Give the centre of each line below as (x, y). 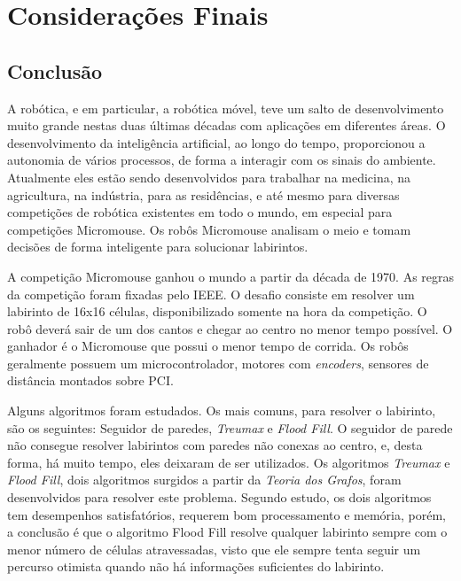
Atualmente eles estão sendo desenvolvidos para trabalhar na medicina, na (209, 177)
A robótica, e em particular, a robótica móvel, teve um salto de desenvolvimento (226, 108)
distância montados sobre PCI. (90, 380)
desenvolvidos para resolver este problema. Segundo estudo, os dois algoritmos (219, 497)
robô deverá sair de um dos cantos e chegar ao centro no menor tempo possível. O (230, 328)
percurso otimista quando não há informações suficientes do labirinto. (196, 566)
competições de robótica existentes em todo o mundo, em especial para (200, 212)
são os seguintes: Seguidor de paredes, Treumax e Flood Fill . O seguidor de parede (230, 427)
